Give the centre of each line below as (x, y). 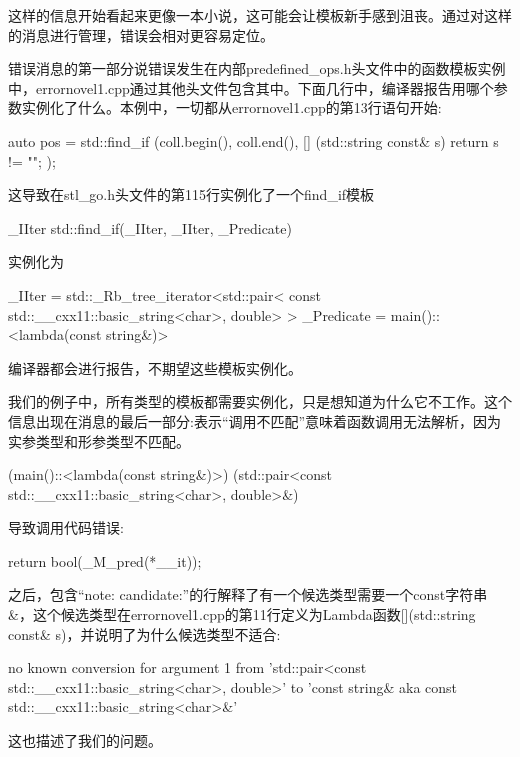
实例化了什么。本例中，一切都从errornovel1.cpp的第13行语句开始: (231, 107)
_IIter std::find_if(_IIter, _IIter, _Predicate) (150, 227)
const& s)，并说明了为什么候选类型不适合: (144, 633)
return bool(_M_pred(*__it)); (105, 560)
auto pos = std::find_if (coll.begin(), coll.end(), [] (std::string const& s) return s (253, 140)
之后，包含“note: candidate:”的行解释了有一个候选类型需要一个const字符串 (248, 594)
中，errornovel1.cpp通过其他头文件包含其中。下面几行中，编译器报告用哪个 (251, 87)
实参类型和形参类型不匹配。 (99, 440)
